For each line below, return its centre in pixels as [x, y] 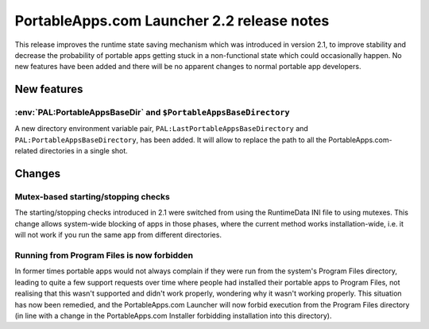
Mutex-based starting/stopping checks [92, 197]
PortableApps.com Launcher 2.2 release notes [172, 21]
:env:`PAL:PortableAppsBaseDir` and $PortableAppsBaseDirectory [152, 113]
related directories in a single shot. [71, 151]
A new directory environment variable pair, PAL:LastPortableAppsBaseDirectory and [162, 129]
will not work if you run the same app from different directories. [118, 235]
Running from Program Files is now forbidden [104, 255]
